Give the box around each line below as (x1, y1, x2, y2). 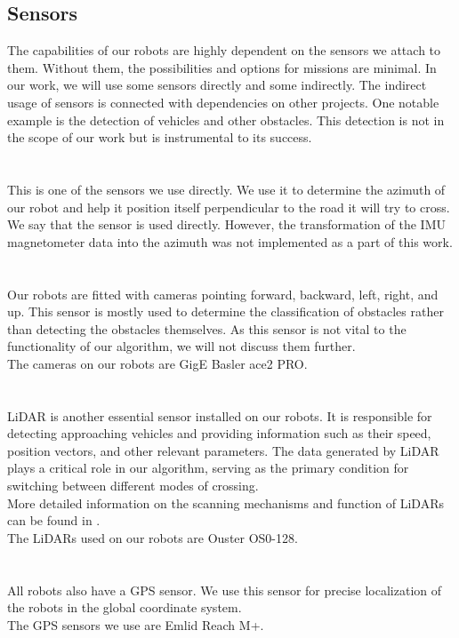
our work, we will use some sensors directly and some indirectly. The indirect (7, 76, 427, 94)
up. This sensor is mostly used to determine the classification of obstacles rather (7, 302, 444, 321)
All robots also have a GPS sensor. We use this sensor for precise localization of (7, 580, 442, 599)
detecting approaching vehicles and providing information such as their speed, (7, 424, 431, 443)
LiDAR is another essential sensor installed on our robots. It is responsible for (7, 406, 432, 425)
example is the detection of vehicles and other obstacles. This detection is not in (7, 110, 445, 129)
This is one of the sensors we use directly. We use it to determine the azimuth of (7, 179, 446, 198)
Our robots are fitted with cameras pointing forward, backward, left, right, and (7, 284, 439, 303)
